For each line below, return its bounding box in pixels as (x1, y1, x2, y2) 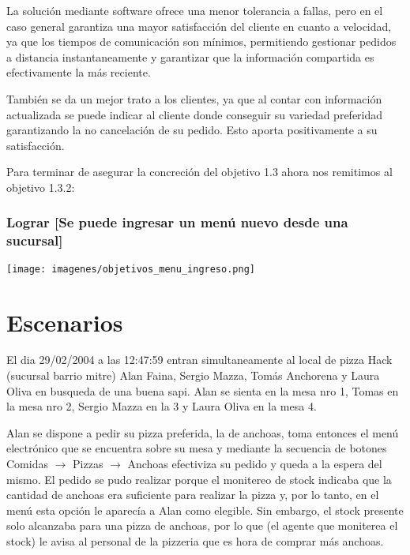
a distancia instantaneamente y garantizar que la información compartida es (6, 48, 374, 65)
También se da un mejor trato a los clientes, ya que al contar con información (6, 90, 382, 107)
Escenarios (6, 306, 123, 338)
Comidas (6, 456, 48, 472)
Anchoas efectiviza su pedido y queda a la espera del (127, 456, 382, 472)
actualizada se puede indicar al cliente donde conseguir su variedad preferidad (6, 106, 383, 122)
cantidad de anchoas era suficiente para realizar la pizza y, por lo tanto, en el (6, 486, 379, 503)
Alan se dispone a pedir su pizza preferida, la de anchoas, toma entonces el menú (6, 424, 399, 441)
